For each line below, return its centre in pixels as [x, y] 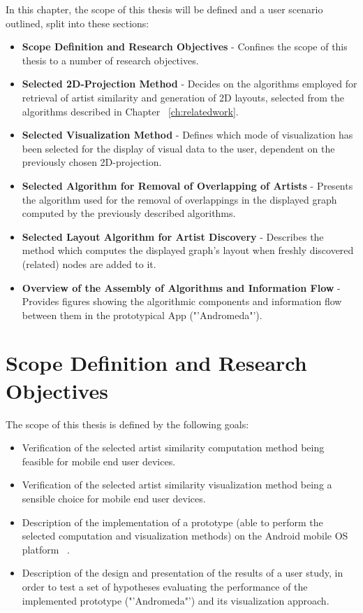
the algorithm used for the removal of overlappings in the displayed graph [179, 199]
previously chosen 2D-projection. [92, 162]
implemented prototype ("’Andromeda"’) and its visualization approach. [176, 600]
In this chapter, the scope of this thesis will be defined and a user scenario [164, 9]
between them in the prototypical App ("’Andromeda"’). [142, 315]
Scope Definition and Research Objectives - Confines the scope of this [185, 47]
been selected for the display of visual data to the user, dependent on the [178, 148]
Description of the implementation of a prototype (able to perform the [172, 522]
